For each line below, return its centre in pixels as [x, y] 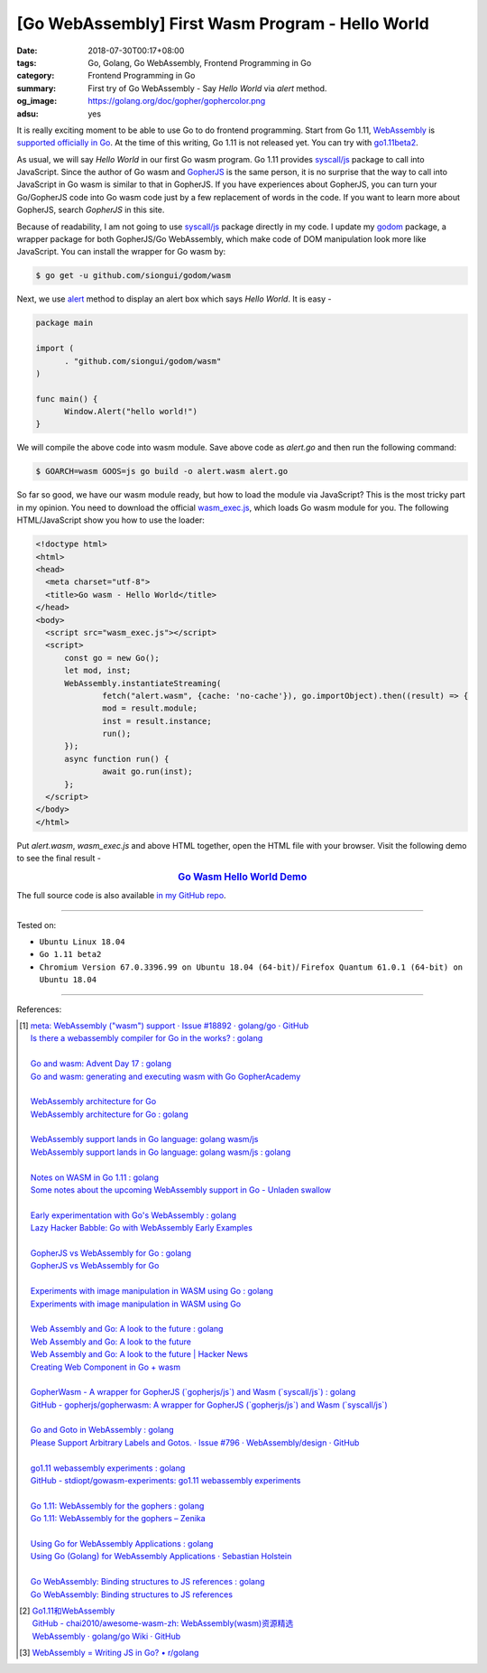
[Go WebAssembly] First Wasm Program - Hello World [223, 23]
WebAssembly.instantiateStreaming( [143, 683]
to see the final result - [59, 859]
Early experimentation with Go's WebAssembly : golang [133, 1215]
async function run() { [117, 759]
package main [64, 323]
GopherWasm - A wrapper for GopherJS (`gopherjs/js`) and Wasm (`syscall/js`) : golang [193, 1392]
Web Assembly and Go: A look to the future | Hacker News [139, 1354]
